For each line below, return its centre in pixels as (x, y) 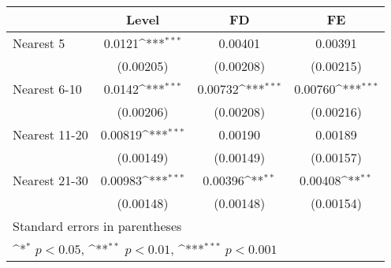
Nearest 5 (39, 43)
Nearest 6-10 (47, 89)
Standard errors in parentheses (97, 226)
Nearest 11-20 (50, 134)
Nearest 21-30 (50, 180)
